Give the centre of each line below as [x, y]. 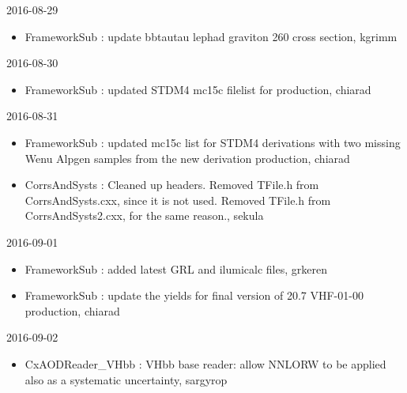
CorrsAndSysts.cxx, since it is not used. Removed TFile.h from [178, 200]
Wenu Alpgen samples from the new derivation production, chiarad [187, 158]
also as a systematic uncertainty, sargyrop [126, 379]
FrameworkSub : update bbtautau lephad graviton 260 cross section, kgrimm [211, 36]
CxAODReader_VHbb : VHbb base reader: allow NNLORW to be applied [205, 363]
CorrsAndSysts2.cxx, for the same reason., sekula [144, 215]
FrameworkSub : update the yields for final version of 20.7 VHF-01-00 [194, 295]
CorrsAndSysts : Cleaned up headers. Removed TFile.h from [172, 185]
